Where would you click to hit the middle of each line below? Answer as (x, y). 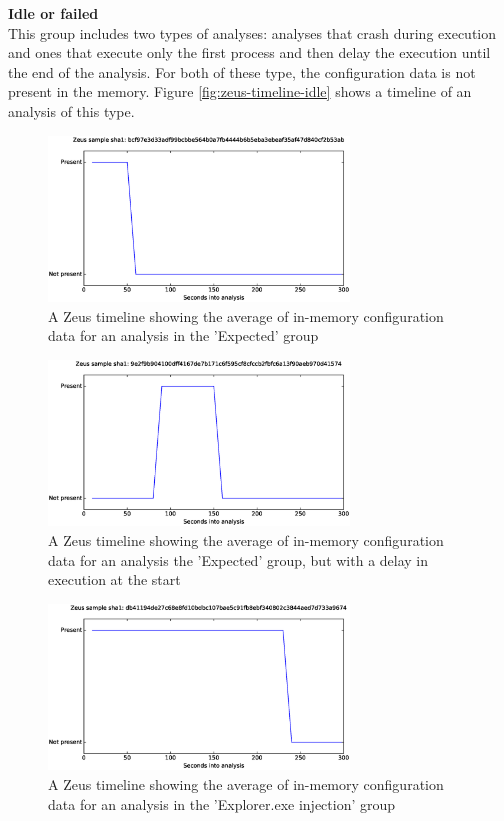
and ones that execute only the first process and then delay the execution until (249, 52)
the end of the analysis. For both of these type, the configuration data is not (242, 71)
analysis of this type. (71, 110)
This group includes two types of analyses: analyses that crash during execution (252, 32)
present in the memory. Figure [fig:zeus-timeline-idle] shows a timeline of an (240, 91)
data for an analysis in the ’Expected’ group (183, 335)
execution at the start (114, 579)
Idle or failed (53, 13)
